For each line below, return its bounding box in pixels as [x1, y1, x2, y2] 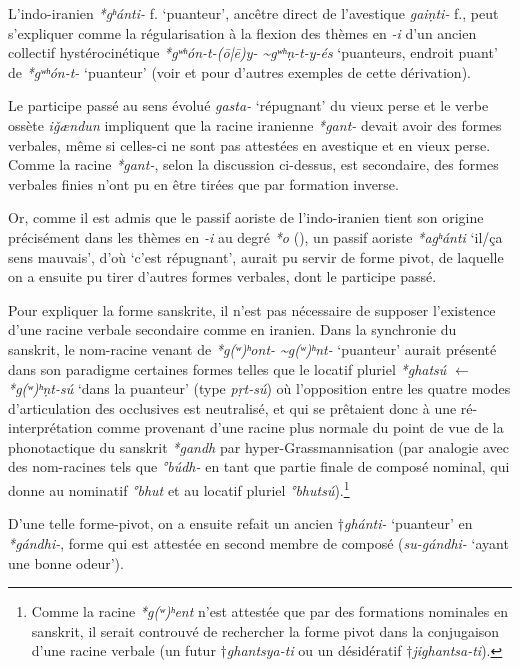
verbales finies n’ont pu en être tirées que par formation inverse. [8, 173, 399, 194]
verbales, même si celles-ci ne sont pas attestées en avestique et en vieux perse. [8, 134, 491, 155]
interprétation [8, 417, 93, 438]
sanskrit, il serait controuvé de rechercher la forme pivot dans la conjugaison [31, 620, 500, 641]
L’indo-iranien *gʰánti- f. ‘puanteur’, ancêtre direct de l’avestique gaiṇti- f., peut [8, 3, 499, 23]
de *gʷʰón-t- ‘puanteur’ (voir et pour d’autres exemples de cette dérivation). [8, 61, 471, 82]
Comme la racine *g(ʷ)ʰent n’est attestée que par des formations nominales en [31, 601, 508, 622]
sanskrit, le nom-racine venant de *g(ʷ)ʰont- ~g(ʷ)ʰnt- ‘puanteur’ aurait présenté [8, 338, 497, 359]
